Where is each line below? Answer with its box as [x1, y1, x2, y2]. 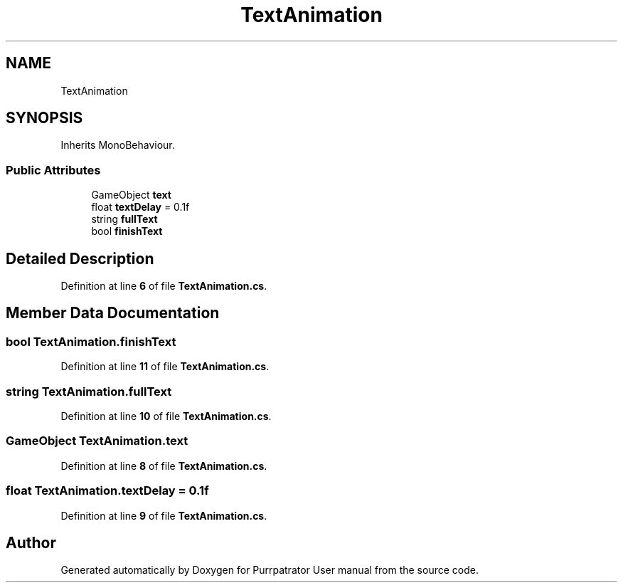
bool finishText [91, 225, 163, 238]
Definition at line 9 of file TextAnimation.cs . [60, 509, 267, 522]
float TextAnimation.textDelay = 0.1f [6, 483, 209, 498]
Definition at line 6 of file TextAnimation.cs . [60, 280, 267, 293]
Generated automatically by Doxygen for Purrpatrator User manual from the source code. [60, 564, 479, 577]
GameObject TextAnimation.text [6, 434, 188, 448]
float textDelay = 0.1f [91, 201, 190, 214]
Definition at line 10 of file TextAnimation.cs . [60, 410, 272, 422]
